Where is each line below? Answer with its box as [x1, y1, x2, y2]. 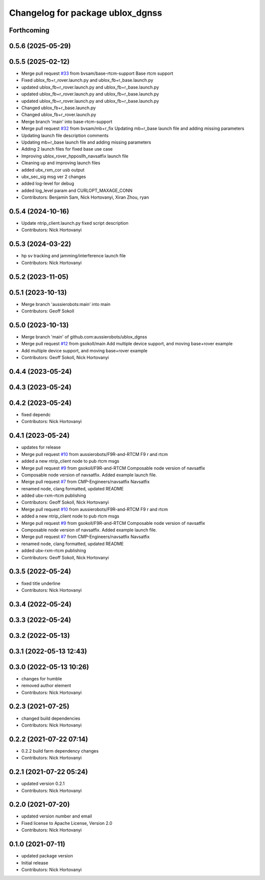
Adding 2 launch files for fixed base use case [21, 146, 113, 152]
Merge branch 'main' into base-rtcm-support [21, 119, 112, 124]
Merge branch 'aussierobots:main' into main [21, 301, 110, 307]
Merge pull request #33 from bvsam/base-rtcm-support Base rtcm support [21, 70, 174, 76]
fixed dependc [21, 412, 51, 418]
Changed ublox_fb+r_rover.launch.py [21, 112, 97, 118]
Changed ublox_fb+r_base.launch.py [21, 105, 96, 111]
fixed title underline [21, 580, 61, 586]
